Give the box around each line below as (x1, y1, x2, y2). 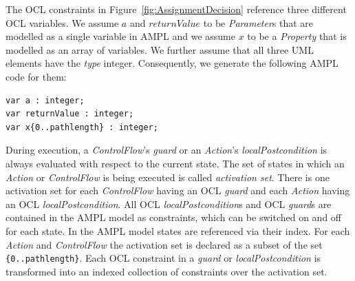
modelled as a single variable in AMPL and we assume (6, 29, 235, 43)
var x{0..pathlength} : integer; (6, 122, 158, 132)
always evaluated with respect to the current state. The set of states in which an (6, 156, 345, 170)
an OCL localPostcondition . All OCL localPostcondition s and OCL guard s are (6, 196, 332, 211)
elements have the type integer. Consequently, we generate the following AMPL (6, 56, 338, 70)
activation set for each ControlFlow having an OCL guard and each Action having (6, 183, 350, 198)
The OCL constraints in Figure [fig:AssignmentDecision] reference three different (6, 2, 347, 16)
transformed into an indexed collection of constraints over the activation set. (6, 264, 327, 278)
